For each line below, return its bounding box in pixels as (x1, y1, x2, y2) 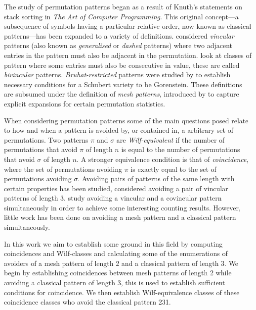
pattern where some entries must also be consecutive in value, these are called (4, 59, 240, 70)
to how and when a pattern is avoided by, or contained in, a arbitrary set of (4, 125, 233, 135)
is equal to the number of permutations (121, 144, 240, 155)
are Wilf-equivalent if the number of (116, 134, 225, 145)
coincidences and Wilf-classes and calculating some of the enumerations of (4, 248, 228, 258)
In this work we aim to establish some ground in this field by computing (4, 238, 223, 249)
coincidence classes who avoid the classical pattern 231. (4, 297, 171, 307)
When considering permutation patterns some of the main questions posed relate (4, 115, 249, 125)
